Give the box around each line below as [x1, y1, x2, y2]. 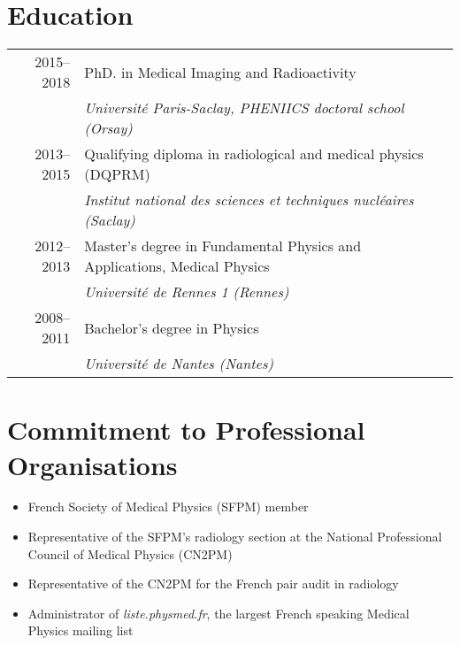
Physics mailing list [27, 621, 134, 640]
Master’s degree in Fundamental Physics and [84, 235, 362, 257]
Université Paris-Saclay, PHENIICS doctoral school [84, 97, 404, 119]
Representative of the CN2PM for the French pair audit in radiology [27, 574, 399, 593]
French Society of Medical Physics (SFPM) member [27, 497, 309, 516]
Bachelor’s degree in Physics [84, 317, 259, 338]
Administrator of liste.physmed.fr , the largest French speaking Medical [27, 603, 410, 622]
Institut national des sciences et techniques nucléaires [84, 189, 414, 211]
